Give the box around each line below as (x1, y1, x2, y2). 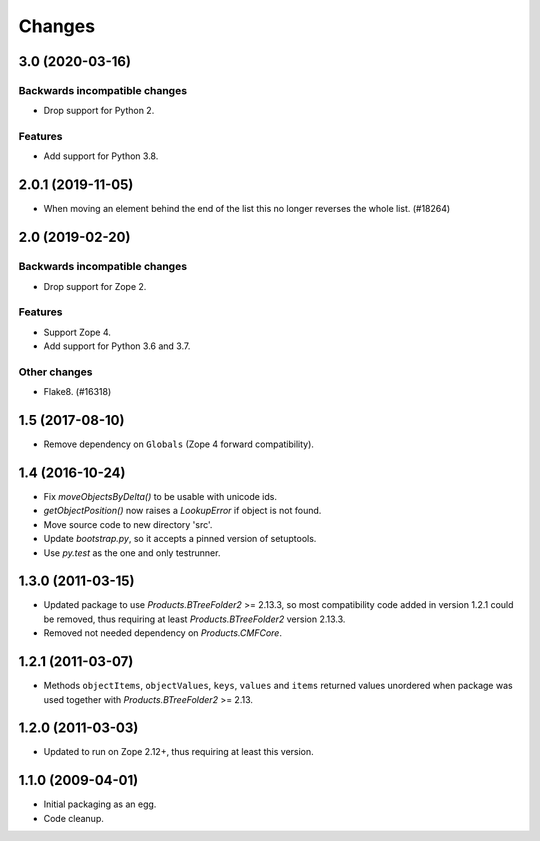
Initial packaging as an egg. (43, 798, 157, 810)
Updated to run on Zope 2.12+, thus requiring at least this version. (43, 746, 314, 758)
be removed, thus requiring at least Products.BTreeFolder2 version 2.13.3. (43, 613, 346, 625)
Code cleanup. (43, 812, 104, 824)
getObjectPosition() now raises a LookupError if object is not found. (43, 505, 322, 517)
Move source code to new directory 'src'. (43, 518, 213, 530)
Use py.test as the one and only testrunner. (43, 546, 221, 559)
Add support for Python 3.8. (43, 150, 159, 162)
